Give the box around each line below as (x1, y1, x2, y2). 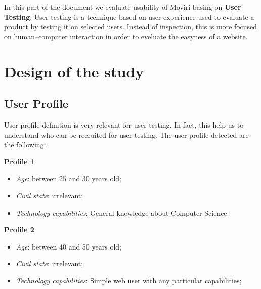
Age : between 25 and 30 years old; (16, 173, 121, 184)
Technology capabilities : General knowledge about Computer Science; (16, 207, 229, 218)
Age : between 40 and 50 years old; (16, 241, 121, 252)
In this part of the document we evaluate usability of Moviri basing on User (4, 2, 241, 12)
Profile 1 (4, 156, 34, 167)
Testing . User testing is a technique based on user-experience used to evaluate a (4, 11, 254, 22)
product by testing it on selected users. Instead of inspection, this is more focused (4, 21, 257, 32)
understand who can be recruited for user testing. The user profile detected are (4, 129, 249, 140)
